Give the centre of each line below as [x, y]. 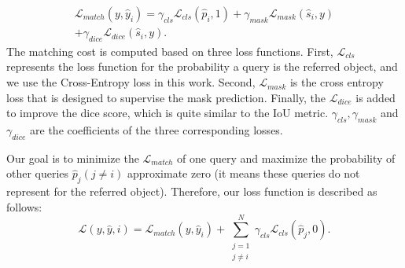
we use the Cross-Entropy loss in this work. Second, [131, 82]
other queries [38, 173]
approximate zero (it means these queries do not [244, 173]
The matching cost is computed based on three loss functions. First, [170, 51]
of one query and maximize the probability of [286, 158]
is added [376, 97]
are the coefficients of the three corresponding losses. [156, 130]
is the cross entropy [337, 82]
